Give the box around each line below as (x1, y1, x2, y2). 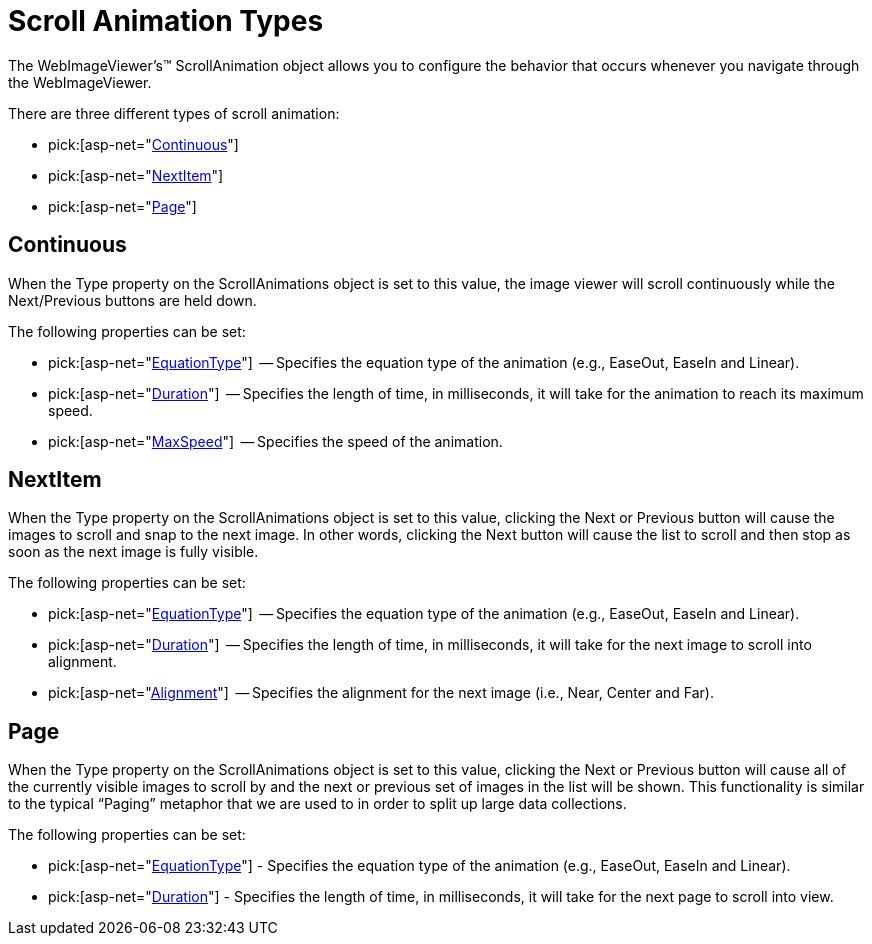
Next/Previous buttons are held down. (8, 291, 257, 309)
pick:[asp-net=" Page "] (48, 197, 197, 215)
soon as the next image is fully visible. (8, 543, 259, 561)
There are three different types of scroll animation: (8, 104, 340, 122)
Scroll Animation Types (8, 4, 324, 38)
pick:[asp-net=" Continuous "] (48, 135, 239, 153)
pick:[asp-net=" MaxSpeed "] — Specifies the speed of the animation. (48, 432, 503, 450)
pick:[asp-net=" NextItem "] (48, 166, 224, 184)
